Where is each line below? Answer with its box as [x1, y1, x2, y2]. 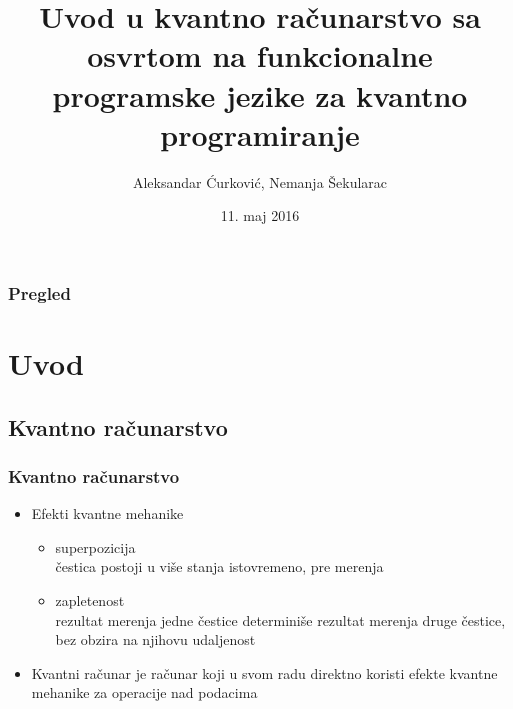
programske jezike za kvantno [52, 74, 468, 115]
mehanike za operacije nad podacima [31, 682, 258, 703]
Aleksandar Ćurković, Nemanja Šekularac [132, 171, 388, 192]
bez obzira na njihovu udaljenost [55, 629, 256, 650]
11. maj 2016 [220, 205, 300, 226]
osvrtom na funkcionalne [87, 35, 433, 76]
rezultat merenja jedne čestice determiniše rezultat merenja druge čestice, [55, 609, 506, 630]
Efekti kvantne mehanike [31, 503, 184, 524]
